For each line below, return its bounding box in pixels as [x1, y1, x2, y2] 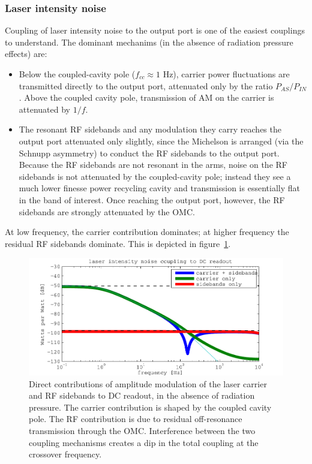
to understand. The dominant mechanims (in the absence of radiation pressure [5, 35, 293, 48]
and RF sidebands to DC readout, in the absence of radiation [29, 389, 255, 402]
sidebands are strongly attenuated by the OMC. [19, 205, 195, 218]
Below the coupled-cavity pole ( [19, 68, 136, 80]
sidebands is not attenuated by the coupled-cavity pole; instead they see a [19, 170, 291, 182]
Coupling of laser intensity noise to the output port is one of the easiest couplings [5, 24, 305, 37]
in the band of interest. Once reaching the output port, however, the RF [19, 193, 285, 206]
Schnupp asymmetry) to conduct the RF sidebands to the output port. [19, 146, 280, 159]
